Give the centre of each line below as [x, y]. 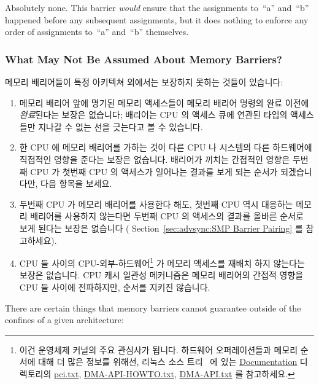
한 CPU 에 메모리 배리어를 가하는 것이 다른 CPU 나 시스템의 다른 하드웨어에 [166, 147]
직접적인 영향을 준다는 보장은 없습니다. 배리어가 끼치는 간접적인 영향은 [155, 159]
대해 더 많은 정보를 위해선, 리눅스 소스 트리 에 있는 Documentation [168, 362]
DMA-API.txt [206, 373]
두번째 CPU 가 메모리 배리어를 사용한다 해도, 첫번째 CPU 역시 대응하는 [156, 204]
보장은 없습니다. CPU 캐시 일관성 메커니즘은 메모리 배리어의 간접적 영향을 [161, 275]
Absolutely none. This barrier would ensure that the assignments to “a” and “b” [157, 7]
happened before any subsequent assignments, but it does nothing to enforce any [157, 19]
